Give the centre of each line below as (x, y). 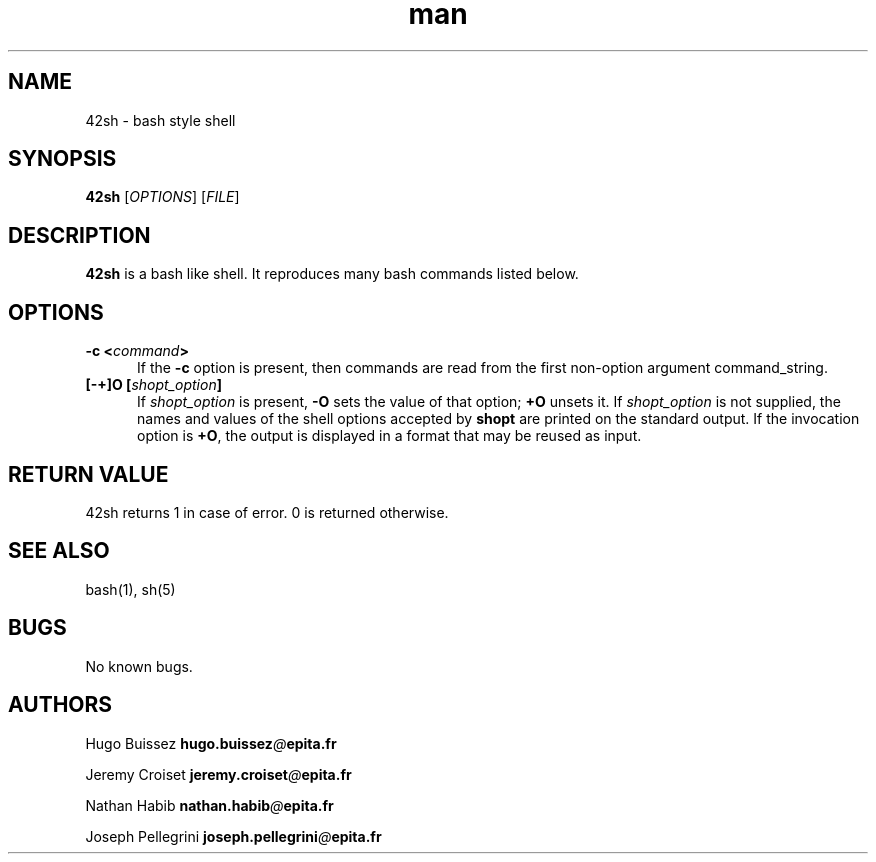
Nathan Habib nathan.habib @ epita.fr (209, 805)
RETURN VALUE (88, 474)
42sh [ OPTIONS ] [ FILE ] (162, 197)
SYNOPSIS (62, 159)
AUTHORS (60, 705)
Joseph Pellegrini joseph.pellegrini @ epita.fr (233, 836)
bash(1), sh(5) (130, 589)
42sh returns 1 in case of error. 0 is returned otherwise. (267, 512)
